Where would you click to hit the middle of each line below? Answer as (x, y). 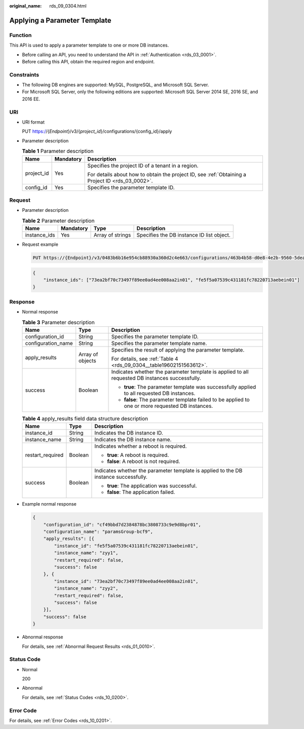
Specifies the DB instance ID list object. (183, 235)
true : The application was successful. (152, 486)
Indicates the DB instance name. (133, 440)
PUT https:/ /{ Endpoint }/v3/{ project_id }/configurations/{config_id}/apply (97, 131)
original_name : (26, 6)
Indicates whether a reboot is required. (141, 446)
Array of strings (112, 235)
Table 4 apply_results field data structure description (85, 419)
